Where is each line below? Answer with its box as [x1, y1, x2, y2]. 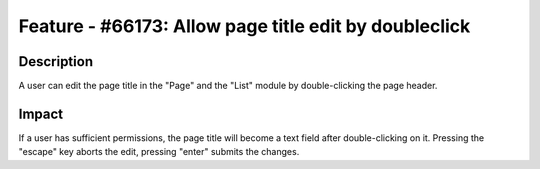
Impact [18, 105, 64, 122]
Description [18, 53, 94, 70]
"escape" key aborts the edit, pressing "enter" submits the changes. [18, 146, 300, 158]
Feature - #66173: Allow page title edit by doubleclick [18, 15, 471, 37]
